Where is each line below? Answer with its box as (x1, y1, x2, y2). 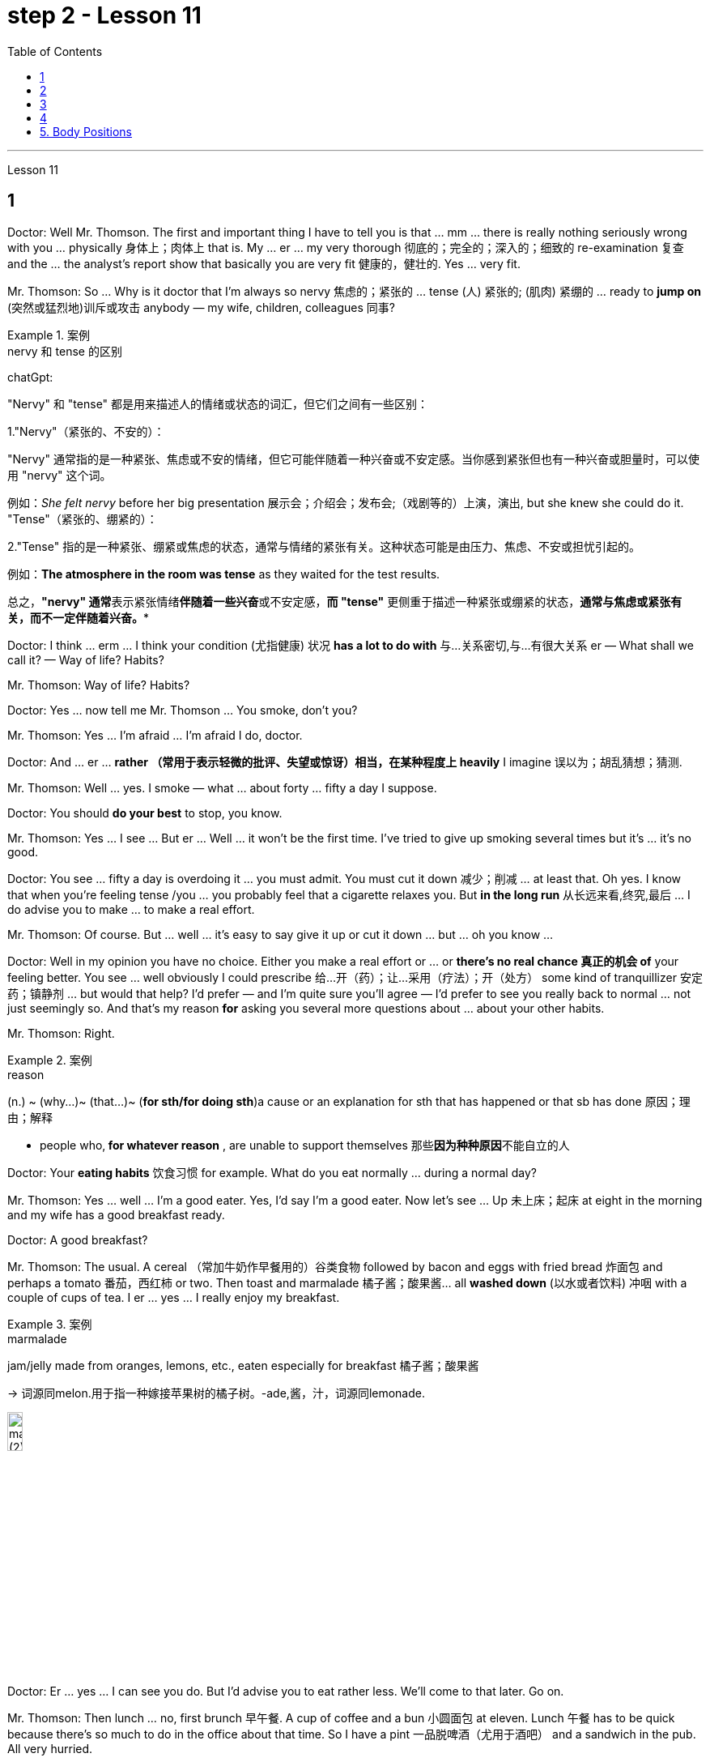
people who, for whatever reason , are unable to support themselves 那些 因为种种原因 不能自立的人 (40, 1137, 570, 1152)
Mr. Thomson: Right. (7, 1026, 115, 1040)
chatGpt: (7, 369, 53, 384)
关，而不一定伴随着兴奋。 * (7, 610, 150, 625)
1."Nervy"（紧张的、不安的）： (7, 424, 165, 438)
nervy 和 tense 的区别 (7, 343, 122, 358)
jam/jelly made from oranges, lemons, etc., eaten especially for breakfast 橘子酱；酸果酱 (7, 1358, 479, 1372)
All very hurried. (7, 1742, 93, 1756)
